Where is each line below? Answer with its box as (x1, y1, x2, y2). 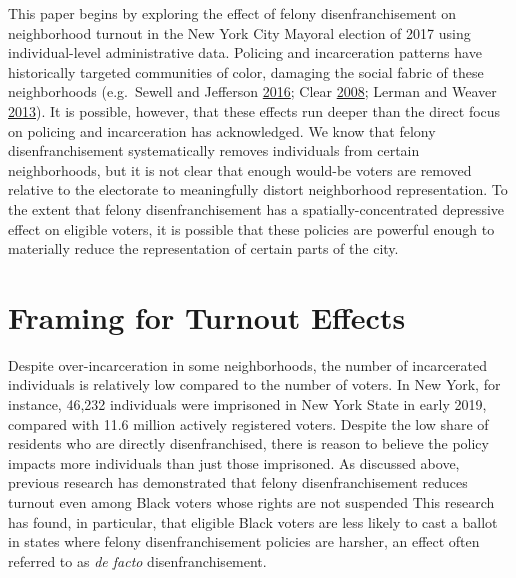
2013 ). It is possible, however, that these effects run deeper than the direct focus (8, 100, 501, 121)
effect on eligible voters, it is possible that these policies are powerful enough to (8, 218, 495, 239)
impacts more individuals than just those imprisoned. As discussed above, (8, 452, 460, 473)
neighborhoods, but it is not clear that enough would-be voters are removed (8, 159, 472, 180)
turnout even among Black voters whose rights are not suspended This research (8, 492, 495, 512)
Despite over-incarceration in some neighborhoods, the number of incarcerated (8, 354, 488, 375)
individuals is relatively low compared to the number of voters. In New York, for (8, 374, 501, 395)
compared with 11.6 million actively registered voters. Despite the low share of (8, 413, 489, 434)
